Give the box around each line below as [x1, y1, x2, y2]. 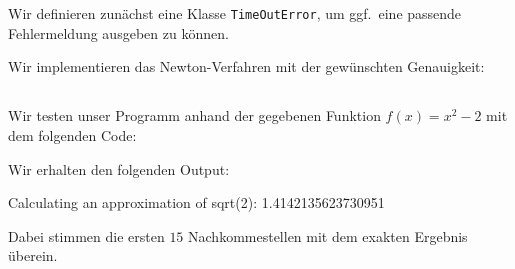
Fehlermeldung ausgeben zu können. [8, 22, 229, 43]
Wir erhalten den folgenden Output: [8, 158, 230, 179]
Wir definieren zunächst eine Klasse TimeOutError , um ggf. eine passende [8, 3, 462, 24]
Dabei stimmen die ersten [8, 225, 165, 246]
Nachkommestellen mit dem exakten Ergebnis [188, 225, 468, 246]
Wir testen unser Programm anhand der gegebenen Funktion [8, 105, 381, 126]
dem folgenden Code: [8, 125, 137, 146]
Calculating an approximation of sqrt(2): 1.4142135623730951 [8, 192, 385, 213]
